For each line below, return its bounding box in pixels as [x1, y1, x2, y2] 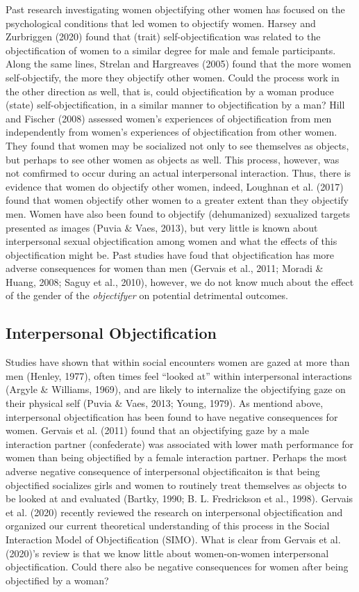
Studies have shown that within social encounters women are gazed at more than [6, 355, 350, 369]
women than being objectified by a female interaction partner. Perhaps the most [6, 450, 347, 465]
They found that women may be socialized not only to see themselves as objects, [6, 138, 349, 152]
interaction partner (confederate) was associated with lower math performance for [6, 436, 354, 451]
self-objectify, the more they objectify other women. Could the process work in [6, 70, 340, 84]
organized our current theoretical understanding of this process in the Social [6, 518, 330, 533]
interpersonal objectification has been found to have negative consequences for [6, 409, 338, 424]
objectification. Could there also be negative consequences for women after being [6, 559, 349, 574]
